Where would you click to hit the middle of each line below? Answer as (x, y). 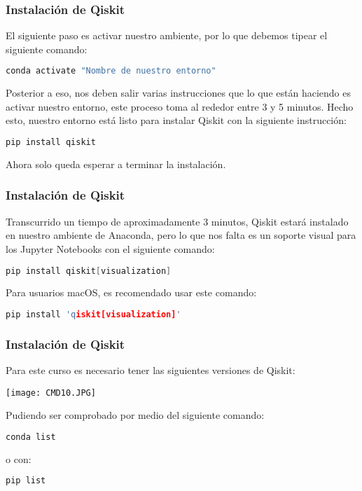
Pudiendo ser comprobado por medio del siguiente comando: (135, 415)
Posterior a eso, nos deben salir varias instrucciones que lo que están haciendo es (178, 93)
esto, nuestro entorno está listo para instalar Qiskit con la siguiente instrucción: (176, 120)
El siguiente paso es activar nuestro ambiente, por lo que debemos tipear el (167, 35)
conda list (31, 437)
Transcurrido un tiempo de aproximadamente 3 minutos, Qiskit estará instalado (177, 221)
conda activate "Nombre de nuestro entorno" (111, 71)
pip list (26, 481)
